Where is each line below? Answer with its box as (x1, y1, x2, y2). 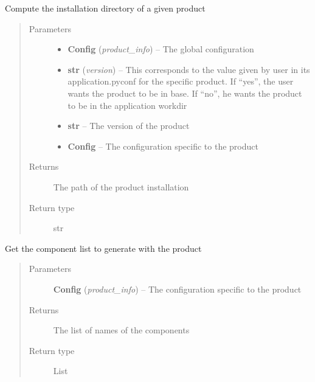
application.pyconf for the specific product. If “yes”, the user (67, 75, 294, 88)
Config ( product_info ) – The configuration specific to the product (53, 282, 302, 295)
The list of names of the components (53, 324, 190, 336)
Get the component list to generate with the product (5, 241, 202, 254)
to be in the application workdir (67, 99, 187, 111)
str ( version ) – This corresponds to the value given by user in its (67, 63, 310, 75)
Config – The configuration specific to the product (67, 139, 258, 152)
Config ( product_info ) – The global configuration (67, 43, 254, 55)
